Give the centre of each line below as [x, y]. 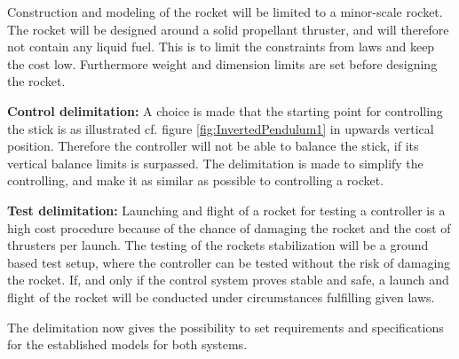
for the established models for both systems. [127, 344]
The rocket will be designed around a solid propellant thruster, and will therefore [228, 29]
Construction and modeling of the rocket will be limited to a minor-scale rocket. [225, 12]
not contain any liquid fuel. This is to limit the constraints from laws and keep [221, 47]
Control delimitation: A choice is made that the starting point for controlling [225, 110]
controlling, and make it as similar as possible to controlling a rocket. [196, 180]
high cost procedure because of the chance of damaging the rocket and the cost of [229, 227]
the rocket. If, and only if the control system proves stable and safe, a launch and [228, 280]
